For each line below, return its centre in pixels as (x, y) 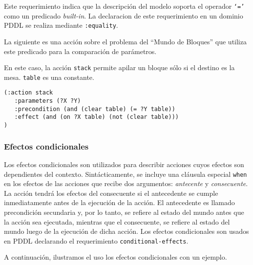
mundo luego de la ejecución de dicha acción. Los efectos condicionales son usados (126, 231)
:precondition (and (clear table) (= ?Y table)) (95, 109)
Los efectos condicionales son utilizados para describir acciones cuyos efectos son (124, 164)
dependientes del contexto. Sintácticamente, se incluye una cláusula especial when (126, 174)
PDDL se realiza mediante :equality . (61, 25)
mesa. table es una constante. (49, 77)
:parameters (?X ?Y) (48, 101)
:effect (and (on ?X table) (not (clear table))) (96, 117)
